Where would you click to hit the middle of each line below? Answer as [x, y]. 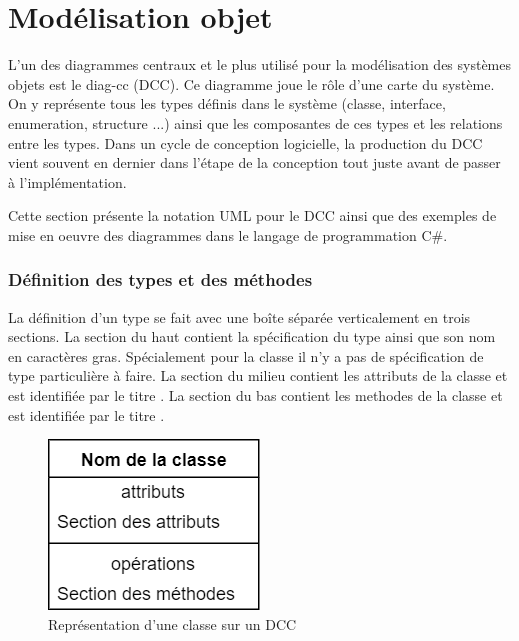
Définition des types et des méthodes [160, 279]
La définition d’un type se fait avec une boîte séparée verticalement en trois [239, 316]
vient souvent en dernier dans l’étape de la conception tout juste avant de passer [254, 162]
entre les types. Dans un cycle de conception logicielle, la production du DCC [245, 142]
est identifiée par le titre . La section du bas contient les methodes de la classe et [255, 395]
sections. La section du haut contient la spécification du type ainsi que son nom [252, 336]
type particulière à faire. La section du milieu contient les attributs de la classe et [258, 375]
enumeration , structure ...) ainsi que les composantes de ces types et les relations [255, 122]
